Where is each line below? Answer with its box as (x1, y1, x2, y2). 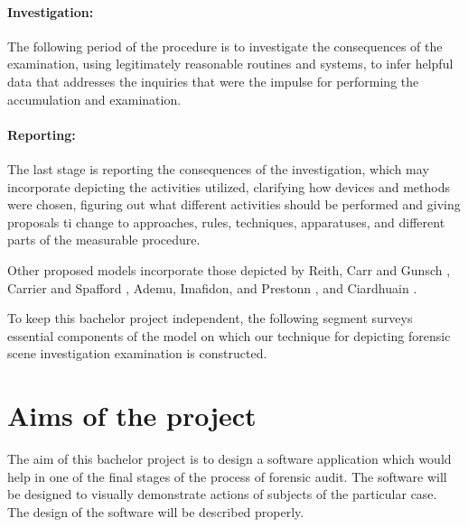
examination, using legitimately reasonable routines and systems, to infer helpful (7, 54, 454, 73)
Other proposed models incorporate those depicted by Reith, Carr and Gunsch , (7, 260, 451, 279)
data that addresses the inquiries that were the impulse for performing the (7, 71, 419, 90)
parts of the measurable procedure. (7, 230, 201, 249)
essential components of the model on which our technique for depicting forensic (7, 326, 451, 345)
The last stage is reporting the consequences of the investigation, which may (7, 159, 429, 178)
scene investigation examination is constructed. (7, 344, 267, 363)
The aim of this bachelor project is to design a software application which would (7, 449, 452, 468)
